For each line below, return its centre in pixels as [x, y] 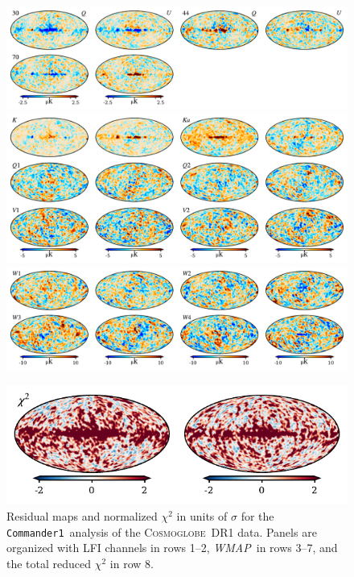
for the [257, 516]
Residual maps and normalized [82, 516]
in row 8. [132, 563]
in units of [202, 516]
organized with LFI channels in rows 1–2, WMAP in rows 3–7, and [172, 548]
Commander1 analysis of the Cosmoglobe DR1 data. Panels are [162, 531]
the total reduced [49, 563]
